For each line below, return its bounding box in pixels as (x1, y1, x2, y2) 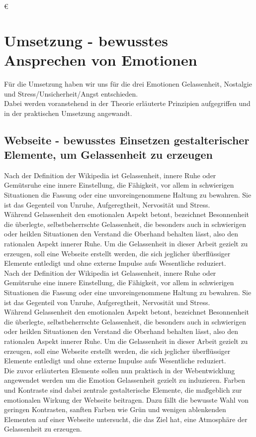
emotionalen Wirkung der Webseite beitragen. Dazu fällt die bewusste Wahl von (4, 394, 249, 405)
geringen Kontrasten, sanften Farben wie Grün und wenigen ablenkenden (4, 404, 226, 415)
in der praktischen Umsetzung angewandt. (4, 108, 132, 118)
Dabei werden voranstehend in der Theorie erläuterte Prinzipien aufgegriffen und (4, 98, 251, 109)
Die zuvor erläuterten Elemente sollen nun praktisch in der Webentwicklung (4, 365, 235, 375)
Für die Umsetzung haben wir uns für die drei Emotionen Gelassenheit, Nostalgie (4, 78, 252, 89)
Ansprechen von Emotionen (4, 49, 197, 70)
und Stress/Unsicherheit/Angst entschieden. (4, 88, 138, 99)
